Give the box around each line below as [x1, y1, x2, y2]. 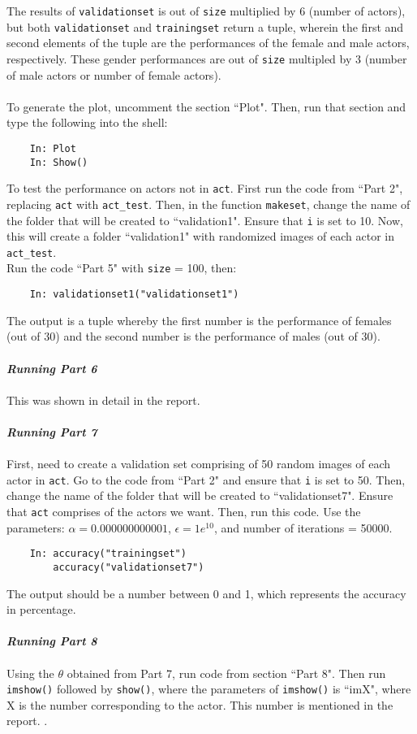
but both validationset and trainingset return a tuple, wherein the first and [6, 18, 404, 35]
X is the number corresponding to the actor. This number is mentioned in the [6, 696, 393, 713]
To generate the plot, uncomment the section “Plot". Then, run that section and [6, 98, 406, 115]
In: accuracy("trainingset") [29, 548, 187, 560]
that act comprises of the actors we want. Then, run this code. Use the [6, 502, 361, 519]
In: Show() [29, 156, 88, 168]
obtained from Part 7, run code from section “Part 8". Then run [67, 664, 386, 681]
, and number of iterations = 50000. [213, 519, 393, 536]
